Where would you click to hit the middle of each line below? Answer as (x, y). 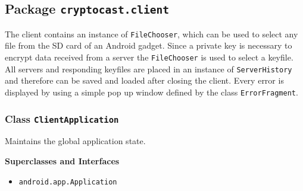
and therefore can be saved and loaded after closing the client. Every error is (144, 80)
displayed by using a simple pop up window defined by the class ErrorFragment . (151, 92)
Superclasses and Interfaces (62, 160)
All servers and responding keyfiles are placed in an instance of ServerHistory (149, 69)
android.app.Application (68, 182)
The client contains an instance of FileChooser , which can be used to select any (151, 34)
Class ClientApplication (62, 118)
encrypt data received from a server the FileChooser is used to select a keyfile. (149, 57)
